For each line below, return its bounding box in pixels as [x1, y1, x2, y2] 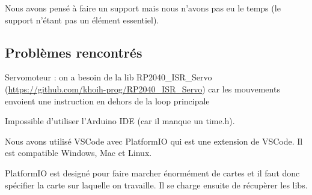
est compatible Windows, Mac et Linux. [5, 146, 152, 159]
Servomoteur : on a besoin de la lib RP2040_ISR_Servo [5, 71, 212, 83]
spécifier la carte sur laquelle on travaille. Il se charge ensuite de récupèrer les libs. [5, 178, 308, 191]
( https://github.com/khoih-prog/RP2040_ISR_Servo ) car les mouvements [5, 82, 280, 95]
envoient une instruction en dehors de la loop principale [5, 94, 210, 107]
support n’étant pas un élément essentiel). [5, 13, 159, 26]
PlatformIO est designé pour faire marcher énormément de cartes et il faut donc [5, 166, 300, 179]
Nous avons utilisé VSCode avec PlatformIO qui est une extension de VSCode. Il [5, 134, 303, 147]
